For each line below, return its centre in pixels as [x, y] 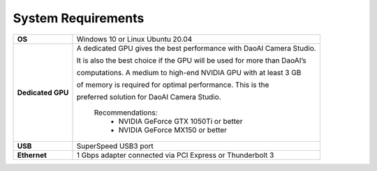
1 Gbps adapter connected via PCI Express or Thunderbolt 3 [175, 155]
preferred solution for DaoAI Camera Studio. [149, 97]
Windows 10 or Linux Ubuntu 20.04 [134, 39]
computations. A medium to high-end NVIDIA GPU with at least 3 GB [189, 72]
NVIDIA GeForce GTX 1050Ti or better [180, 121]
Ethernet [32, 155]
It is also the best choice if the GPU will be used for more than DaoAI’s [191, 60]
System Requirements [79, 18]
